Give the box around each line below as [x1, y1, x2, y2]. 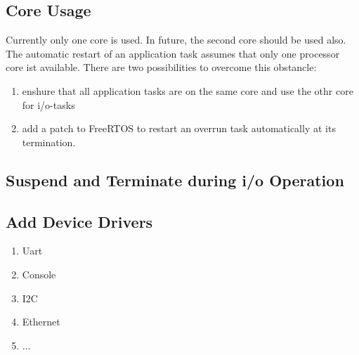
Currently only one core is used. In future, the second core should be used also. [6, 32, 346, 47]
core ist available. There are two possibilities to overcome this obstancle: [6, 60, 317, 75]
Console [22, 266, 56, 281]
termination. [22, 134, 76, 149]
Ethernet [22, 314, 60, 329]
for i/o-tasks [22, 97, 75, 112]
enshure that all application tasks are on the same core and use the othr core [22, 83, 353, 98]
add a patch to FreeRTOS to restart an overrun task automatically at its [22, 121, 336, 136]
